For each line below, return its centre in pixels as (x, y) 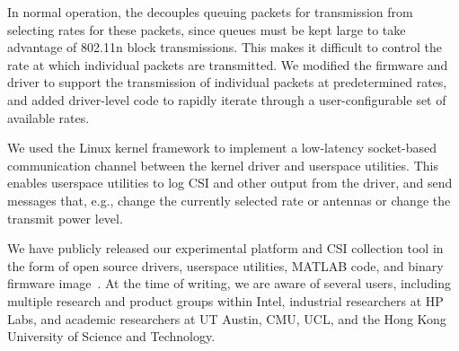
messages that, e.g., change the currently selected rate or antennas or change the (229, 200)
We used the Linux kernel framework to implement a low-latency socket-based (222, 148)
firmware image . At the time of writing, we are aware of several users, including (229, 283)
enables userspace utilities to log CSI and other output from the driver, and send (230, 183)
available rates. (49, 117)
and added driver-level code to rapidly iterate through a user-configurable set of (227, 99)
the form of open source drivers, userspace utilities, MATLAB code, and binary (225, 265)
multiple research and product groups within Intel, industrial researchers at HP (225, 300)
